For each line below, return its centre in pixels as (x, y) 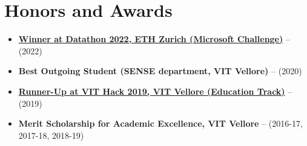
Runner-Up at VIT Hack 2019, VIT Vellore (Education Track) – (155, 91)
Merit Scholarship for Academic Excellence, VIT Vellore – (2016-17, (160, 123)
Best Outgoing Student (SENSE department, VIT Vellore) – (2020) (160, 71)
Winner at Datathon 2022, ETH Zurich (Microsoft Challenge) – (154, 39)
